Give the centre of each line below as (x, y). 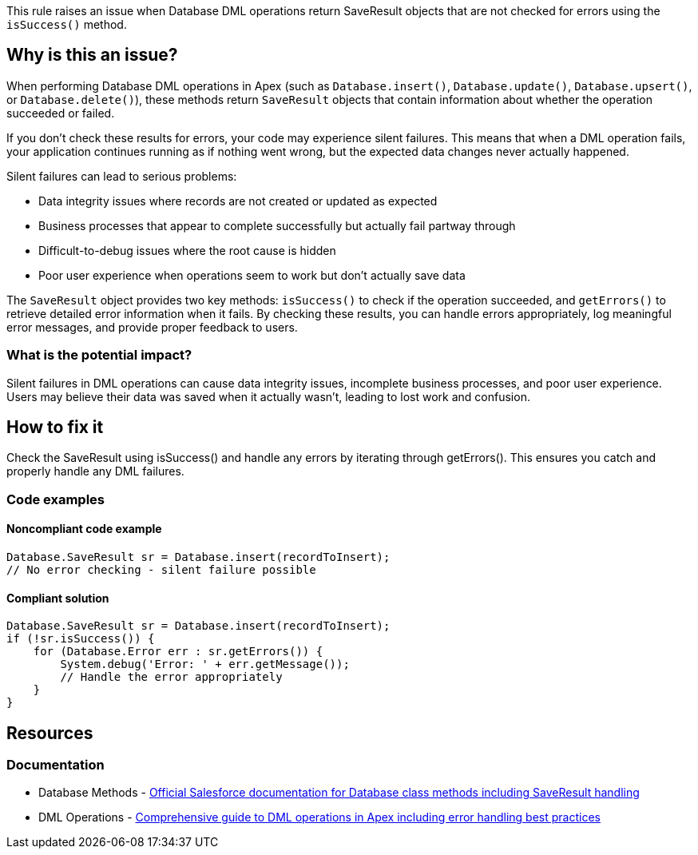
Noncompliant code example (84, 529)
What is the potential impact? (99, 355)
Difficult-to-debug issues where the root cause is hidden (187, 250)
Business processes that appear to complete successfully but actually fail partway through (277, 225)
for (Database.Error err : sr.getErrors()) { (178, 652)
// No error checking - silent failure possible (161, 570)
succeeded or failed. (61, 113)
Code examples (56, 499)
